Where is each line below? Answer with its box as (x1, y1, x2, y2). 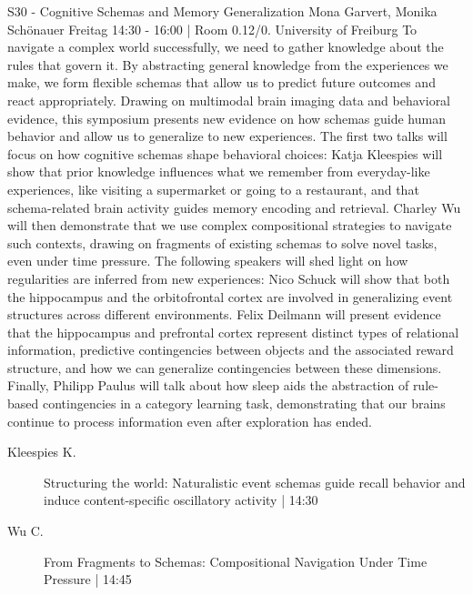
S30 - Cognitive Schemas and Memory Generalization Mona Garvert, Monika (7, 2, 438, 20)
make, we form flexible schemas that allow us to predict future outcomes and (7, 73, 436, 92)
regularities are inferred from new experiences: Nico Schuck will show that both (7, 268, 450, 287)
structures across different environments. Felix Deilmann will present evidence (7, 305, 441, 324)
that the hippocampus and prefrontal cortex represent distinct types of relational (7, 322, 459, 341)
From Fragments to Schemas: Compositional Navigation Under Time (44, 551, 428, 570)
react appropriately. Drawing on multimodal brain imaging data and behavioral (7, 90, 451, 109)
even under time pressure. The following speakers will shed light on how (7, 251, 408, 270)
